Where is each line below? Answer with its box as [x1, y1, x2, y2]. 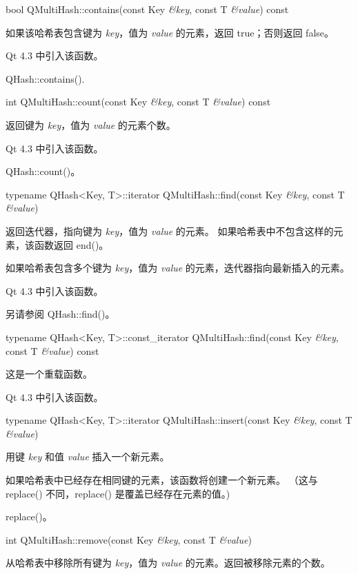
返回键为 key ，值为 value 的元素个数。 [6, 117, 176, 132]
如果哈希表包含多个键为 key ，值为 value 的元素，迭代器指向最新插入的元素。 [6, 260, 350, 275]
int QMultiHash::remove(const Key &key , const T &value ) [6, 532, 252, 546]
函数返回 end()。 [34, 237, 109, 252]
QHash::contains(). [6, 71, 85, 85]
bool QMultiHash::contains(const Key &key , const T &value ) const [6, 2, 289, 16]
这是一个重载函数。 [6, 367, 92, 381]
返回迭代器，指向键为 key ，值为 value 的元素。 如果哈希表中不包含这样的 [6, 223, 334, 238]
